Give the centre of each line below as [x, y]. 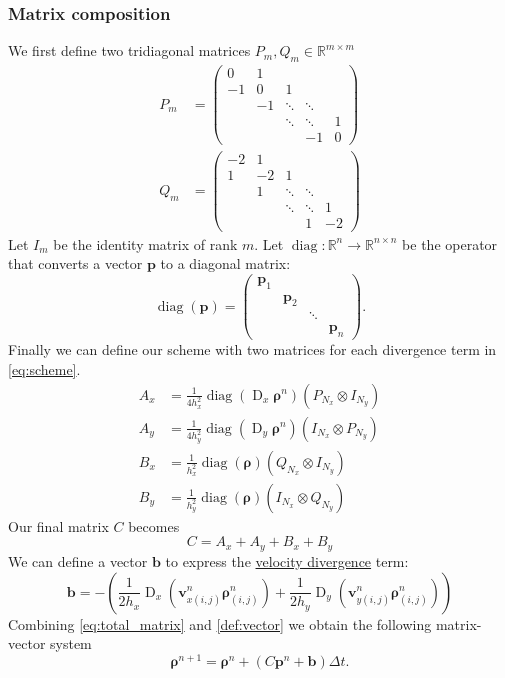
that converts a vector [75, 263]
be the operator [450, 243]
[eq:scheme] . [44, 368]
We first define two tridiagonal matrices [129, 50]
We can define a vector [78, 560]
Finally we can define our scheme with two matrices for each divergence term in [252, 349]
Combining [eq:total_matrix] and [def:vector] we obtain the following [220, 623]
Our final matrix [58, 525]
